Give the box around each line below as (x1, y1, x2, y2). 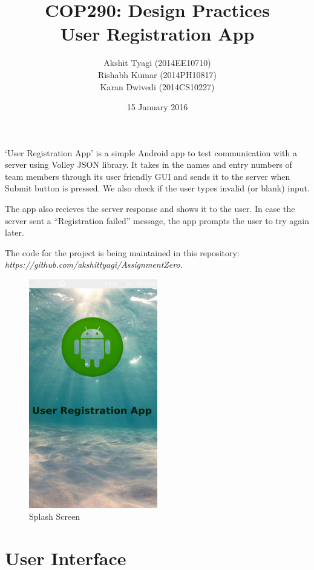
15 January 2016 (126, 101, 188, 113)
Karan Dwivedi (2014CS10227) (100, 80, 215, 93)
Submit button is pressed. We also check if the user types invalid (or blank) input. (5, 182, 310, 194)
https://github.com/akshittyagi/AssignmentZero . (5, 258, 183, 271)
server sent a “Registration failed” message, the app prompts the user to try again (5, 214, 309, 227)
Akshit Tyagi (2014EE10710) (103, 56, 211, 69)
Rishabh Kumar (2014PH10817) (97, 68, 217, 81)
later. (5, 226, 24, 239)
